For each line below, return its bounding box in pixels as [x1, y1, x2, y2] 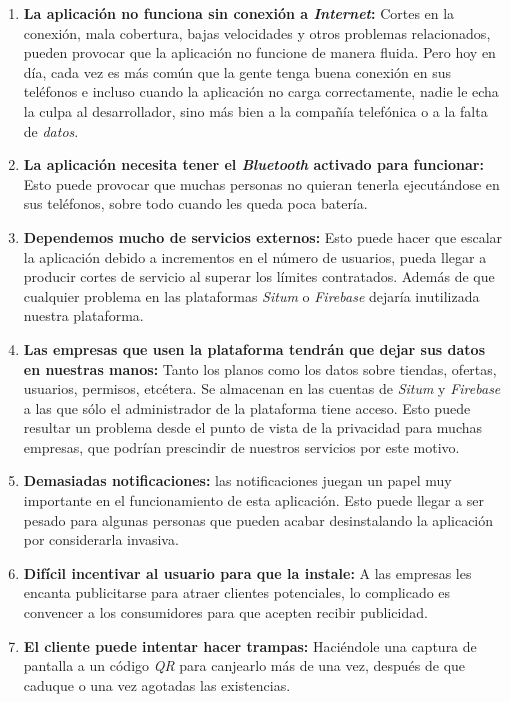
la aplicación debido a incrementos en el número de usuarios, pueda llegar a [23, 246, 487, 267]
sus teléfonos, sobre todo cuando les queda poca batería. [23, 193, 368, 214]
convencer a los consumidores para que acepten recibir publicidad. [23, 602, 428, 623]
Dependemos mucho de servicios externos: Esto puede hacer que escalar [23, 226, 503, 247]
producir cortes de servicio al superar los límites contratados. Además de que [23, 266, 495, 287]
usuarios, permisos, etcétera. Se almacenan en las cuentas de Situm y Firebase [23, 378, 501, 399]
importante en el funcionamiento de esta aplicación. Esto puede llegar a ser [23, 490, 484, 511]
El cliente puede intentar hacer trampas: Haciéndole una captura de [23, 635, 477, 656]
